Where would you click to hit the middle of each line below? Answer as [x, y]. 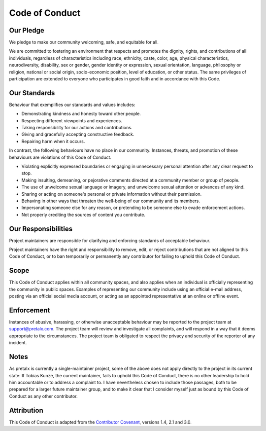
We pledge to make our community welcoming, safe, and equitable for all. [84, 42]
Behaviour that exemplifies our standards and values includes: [72, 105]
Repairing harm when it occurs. [53, 141]
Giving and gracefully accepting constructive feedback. [78, 134]
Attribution [26, 410]
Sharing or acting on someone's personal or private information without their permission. [112, 194]
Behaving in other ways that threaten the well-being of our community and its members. [111, 201]
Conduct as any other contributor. [43, 396]
